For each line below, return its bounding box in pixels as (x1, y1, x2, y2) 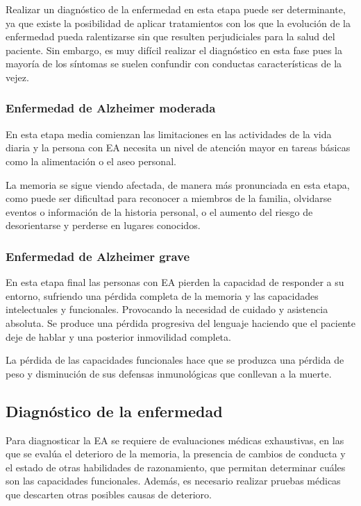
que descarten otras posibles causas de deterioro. (6, 487, 212, 501)
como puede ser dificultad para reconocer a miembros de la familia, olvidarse (6, 191, 332, 205)
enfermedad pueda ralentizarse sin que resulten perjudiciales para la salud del (6, 29, 335, 44)
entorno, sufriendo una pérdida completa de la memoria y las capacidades (6, 288, 319, 303)
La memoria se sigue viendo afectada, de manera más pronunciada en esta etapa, (6, 177, 350, 192)
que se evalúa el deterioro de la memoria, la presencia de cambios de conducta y (6, 446, 346, 461)
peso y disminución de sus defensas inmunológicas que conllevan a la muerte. (6, 366, 332, 380)
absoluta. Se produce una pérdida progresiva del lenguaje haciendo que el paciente (6, 315, 355, 330)
